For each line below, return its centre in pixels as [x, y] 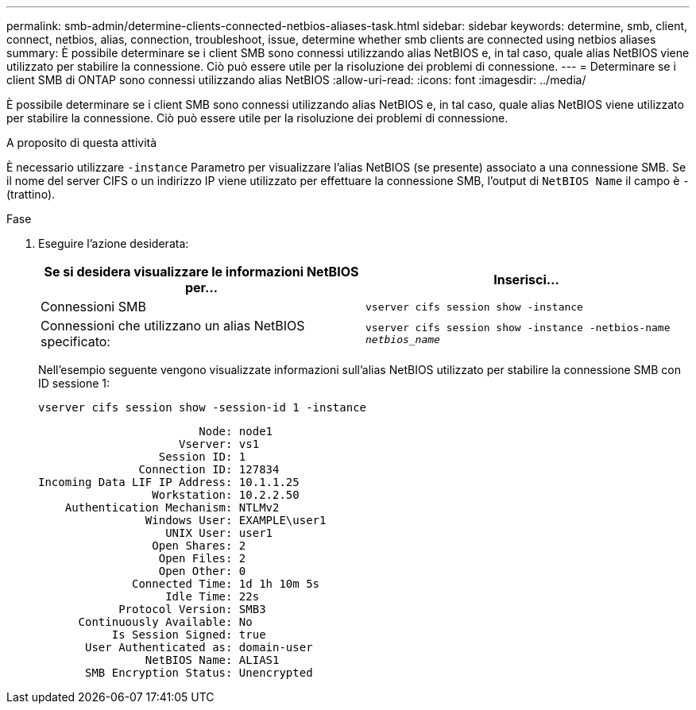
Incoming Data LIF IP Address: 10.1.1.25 [169, 482]
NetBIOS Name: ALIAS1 [212, 660]
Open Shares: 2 [199, 546]
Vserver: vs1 [219, 444]
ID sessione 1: [74, 383]
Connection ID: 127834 [209, 469]
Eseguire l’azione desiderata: [114, 243]
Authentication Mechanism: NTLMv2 [172, 507]
